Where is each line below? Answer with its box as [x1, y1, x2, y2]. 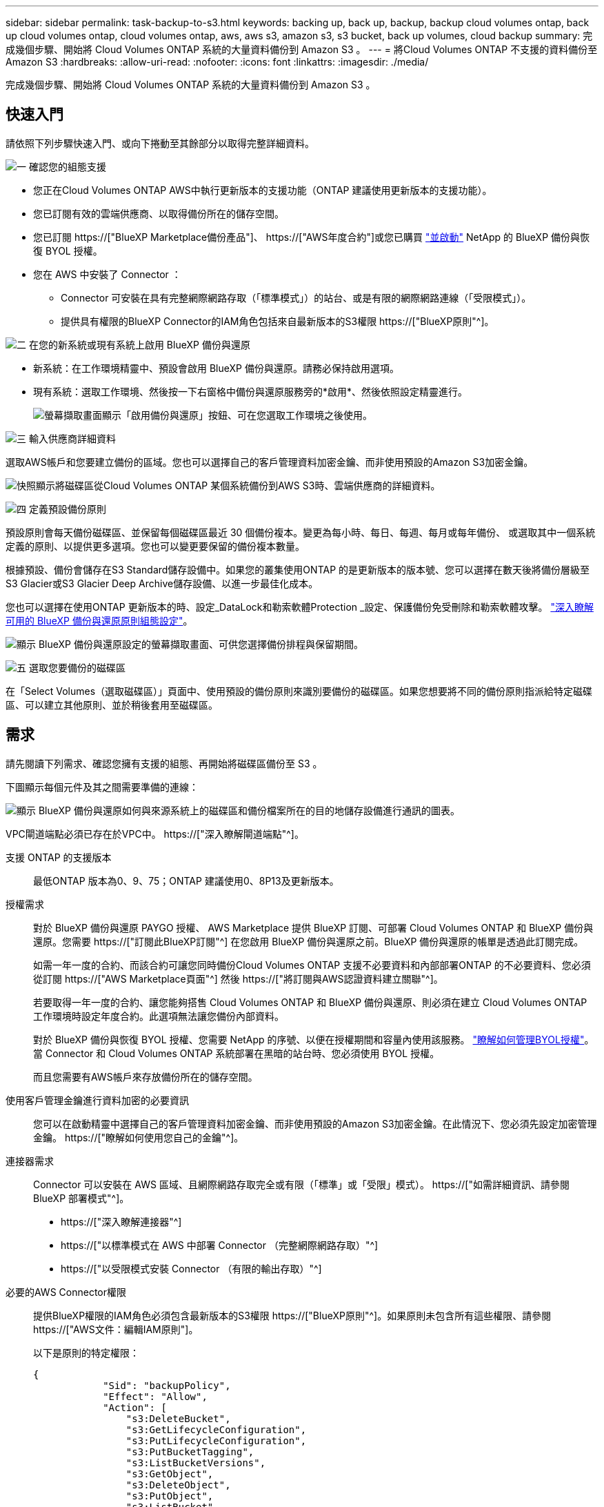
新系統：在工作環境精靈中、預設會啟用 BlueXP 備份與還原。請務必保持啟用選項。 [33, 362, 399, 374]
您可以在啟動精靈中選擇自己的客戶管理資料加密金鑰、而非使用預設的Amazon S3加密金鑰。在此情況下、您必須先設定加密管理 [33, 1117, 597, 1130]
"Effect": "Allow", [103, 1390, 208, 1402]
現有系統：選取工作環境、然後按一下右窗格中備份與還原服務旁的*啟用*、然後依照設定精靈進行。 [33, 385, 468, 397]
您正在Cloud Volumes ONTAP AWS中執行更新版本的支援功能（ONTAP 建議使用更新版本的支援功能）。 [33, 184, 492, 196]
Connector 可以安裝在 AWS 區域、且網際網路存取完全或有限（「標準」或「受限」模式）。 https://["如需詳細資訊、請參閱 [33, 1178, 570, 1190]
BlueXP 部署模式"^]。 [33, 1192, 130, 1204]
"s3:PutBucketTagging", [125, 1446, 254, 1457]
